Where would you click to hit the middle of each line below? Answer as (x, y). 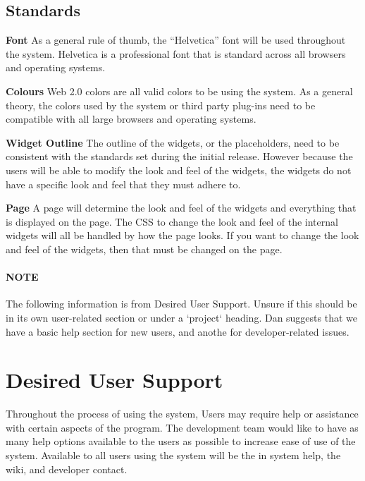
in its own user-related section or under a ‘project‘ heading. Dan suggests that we (181, 317)
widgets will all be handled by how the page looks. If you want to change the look (182, 235)
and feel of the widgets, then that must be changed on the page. (144, 249)
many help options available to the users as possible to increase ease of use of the (181, 441)
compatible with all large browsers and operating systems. (131, 119)
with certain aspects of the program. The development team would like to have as (182, 427)
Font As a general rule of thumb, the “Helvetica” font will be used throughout (176, 40)
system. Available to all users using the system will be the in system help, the (173, 455)
